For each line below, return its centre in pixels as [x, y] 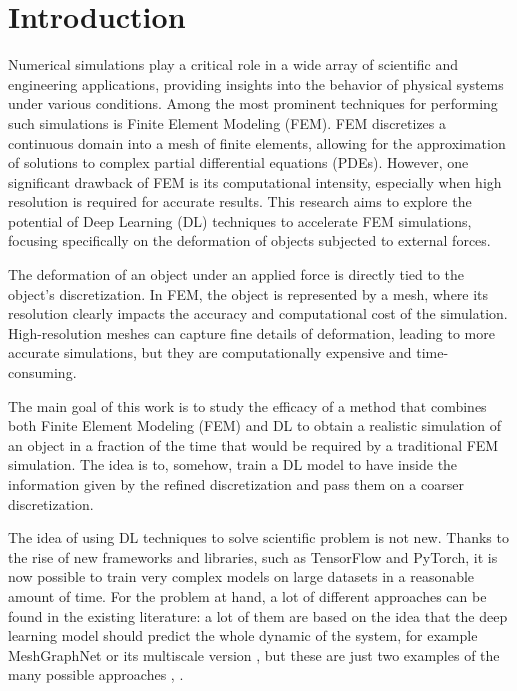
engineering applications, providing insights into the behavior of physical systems [256, 83]
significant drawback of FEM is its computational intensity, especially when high [255, 181]
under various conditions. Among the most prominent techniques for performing [253, 103]
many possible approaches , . [96, 674]
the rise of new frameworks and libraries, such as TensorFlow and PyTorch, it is [253, 556]
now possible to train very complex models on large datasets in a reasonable [241, 576]
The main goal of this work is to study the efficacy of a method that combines [247, 405]
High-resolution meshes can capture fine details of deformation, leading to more [251, 332]
